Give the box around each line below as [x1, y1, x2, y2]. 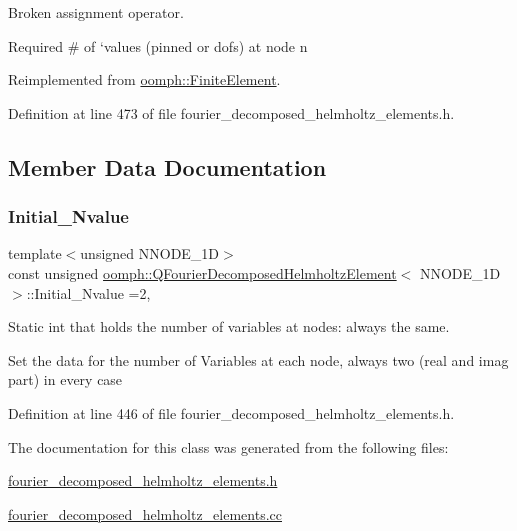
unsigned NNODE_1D [80, 243, 220, 264]
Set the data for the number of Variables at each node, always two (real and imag [8, 349, 509, 370]
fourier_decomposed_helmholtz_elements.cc [8, 503, 282, 524]
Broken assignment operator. [8, 2, 184, 22]
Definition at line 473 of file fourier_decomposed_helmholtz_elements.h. [8, 102, 455, 123]
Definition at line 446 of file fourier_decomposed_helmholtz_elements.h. [8, 402, 455, 423]
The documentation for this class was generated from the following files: [8, 436, 449, 457]
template [8, 243, 62, 264]
